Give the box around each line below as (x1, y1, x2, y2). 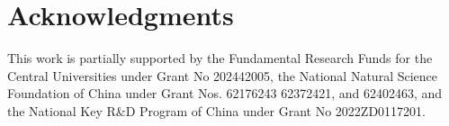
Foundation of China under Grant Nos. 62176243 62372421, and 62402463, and (7, 84, 443, 103)
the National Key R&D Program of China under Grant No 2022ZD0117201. (7, 101, 427, 120)
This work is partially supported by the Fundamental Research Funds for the (7, 49, 433, 67)
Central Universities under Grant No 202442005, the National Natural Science (7, 66, 438, 85)
